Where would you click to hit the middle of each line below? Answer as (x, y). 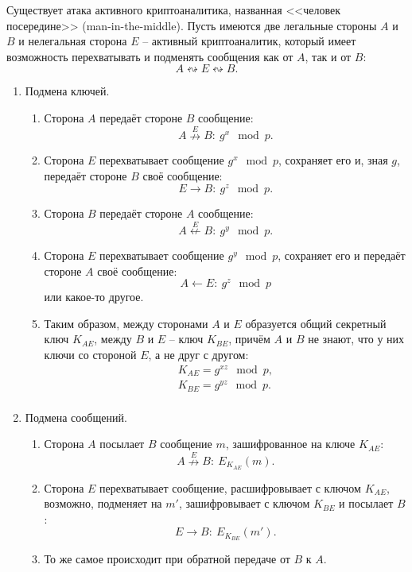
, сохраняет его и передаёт (342, 255)
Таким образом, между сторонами (126, 323)
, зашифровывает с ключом (244, 503)
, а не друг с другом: (198, 354)
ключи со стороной (90, 354)
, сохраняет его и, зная (333, 160)
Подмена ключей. (67, 91)
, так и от (328, 56)
